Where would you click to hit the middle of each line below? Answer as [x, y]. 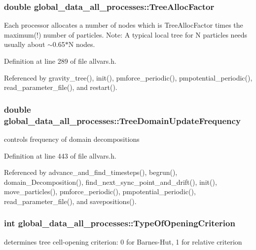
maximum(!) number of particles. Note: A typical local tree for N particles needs [126, 34]
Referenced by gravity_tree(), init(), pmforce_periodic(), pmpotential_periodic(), [128, 77]
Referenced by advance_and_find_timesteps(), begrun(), [91, 172]
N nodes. [82, 44]
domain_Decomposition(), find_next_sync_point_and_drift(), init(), [110, 182]
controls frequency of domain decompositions [72, 139]
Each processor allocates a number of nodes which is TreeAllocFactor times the [124, 25]
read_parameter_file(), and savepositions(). [70, 201]
